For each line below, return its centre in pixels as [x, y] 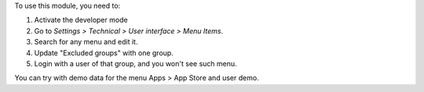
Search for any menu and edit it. [86, 42]
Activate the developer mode [81, 20]
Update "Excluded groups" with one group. [104, 53]
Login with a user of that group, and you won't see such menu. [135, 63]
